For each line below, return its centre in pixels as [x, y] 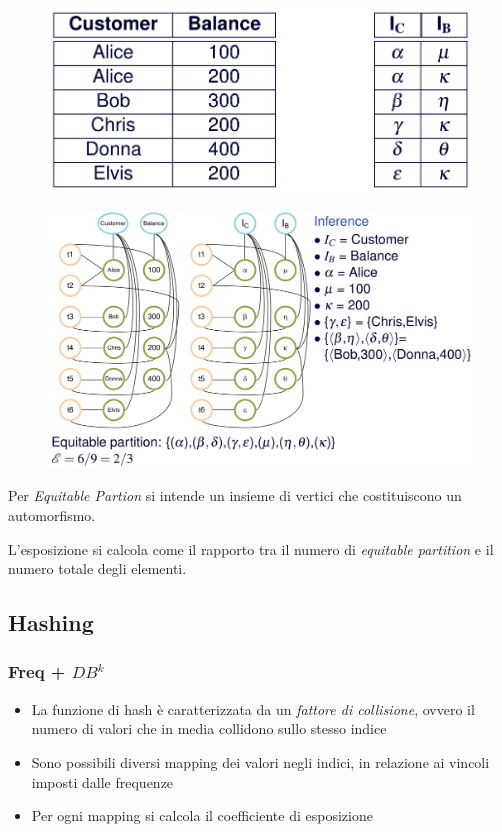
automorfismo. [52, 514]
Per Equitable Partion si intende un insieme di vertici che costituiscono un [235, 495]
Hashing [51, 622]
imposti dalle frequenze [102, 781]
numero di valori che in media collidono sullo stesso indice [209, 728]
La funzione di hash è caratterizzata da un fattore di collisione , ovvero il [253, 708]
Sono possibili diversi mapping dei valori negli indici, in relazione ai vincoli [260, 761]
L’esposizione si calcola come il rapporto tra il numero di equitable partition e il [251, 548]
